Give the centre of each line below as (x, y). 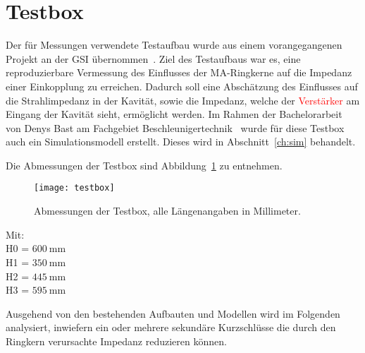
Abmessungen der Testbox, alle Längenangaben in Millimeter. (167, 211)
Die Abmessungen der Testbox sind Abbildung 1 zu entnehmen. (144, 165)
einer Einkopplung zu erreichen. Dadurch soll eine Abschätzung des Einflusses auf (182, 86)
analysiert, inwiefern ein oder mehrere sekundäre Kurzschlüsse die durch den (171, 327)
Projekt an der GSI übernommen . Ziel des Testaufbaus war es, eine (153, 58)
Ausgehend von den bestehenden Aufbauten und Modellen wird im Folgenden (173, 313)
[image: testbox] (74, 188)
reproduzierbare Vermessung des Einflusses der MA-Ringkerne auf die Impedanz (179, 72)
